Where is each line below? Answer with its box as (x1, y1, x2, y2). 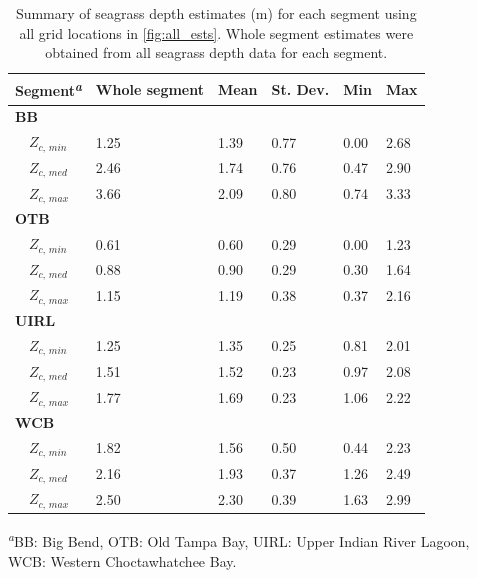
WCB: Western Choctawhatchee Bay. (8, 550, 237, 571)
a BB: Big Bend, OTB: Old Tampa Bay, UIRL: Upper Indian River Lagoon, (8, 528, 470, 551)
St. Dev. (271, 78, 330, 99)
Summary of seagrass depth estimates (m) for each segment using (15, 3, 417, 23)
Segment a (15, 77, 82, 101)
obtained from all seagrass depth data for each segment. (45, 42, 388, 63)
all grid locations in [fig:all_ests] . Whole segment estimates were (19, 22, 414, 43)
